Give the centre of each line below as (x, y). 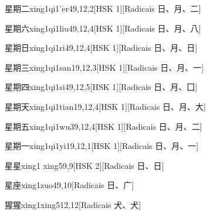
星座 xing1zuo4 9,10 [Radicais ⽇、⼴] (70, 185)
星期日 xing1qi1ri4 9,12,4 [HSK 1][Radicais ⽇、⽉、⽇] (101, 48)
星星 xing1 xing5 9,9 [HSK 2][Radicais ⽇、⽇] (84, 165)
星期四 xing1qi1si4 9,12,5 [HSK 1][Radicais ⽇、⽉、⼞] (101, 87)
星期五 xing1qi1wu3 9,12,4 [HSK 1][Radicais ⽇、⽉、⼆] (104, 126)
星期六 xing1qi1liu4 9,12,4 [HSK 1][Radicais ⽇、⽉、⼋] (103, 28)
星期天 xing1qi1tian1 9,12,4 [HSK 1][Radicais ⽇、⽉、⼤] (105, 106)
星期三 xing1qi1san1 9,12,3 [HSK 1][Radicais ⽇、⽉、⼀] (104, 67)
